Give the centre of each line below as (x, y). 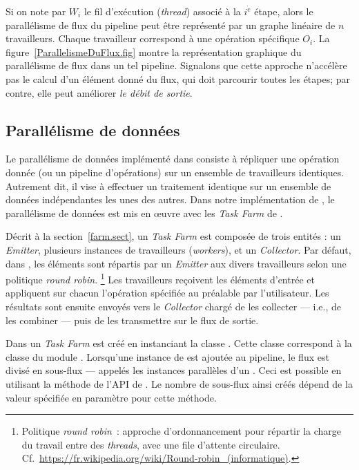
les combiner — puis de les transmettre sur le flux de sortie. (132, 320)
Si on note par (36, 11)
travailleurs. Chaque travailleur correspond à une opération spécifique (153, 38)
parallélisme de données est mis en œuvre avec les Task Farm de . (144, 213)
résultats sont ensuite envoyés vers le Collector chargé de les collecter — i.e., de (174, 306)
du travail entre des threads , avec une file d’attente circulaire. (151, 444)
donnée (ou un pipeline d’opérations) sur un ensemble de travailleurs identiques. (175, 172)
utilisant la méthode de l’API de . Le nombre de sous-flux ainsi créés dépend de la (179, 383)
